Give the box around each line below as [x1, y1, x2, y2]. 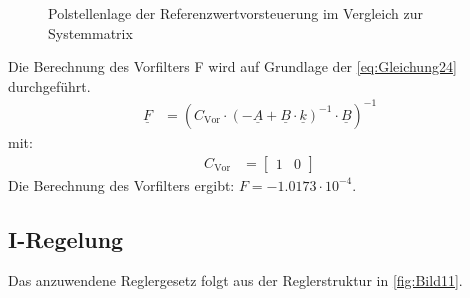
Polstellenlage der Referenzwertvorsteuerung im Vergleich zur [48, 3, 423, 23]
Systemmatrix [48, 22, 133, 43]
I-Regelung [8, 223, 124, 254]
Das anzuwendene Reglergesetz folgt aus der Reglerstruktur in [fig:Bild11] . [8, 270, 463, 291]
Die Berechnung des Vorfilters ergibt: [8, 174, 235, 195]
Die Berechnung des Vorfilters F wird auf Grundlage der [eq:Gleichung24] [8, 56, 457, 77]
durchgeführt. [8, 75, 91, 96]
